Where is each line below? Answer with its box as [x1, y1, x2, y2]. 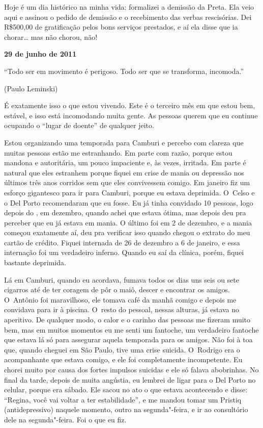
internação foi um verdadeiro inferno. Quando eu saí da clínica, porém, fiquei [4, 247, 244, 258]
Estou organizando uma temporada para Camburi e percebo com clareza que [4, 137, 244, 147]
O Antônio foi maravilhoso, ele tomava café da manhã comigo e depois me [4, 294, 237, 305]
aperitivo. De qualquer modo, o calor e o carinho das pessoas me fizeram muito [4, 314, 251, 325]
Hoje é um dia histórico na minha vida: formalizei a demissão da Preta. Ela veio [4, 2, 254, 12]
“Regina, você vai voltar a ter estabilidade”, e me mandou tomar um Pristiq [4, 394, 242, 405]
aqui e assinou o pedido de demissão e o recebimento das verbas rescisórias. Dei [4, 11, 252, 22]
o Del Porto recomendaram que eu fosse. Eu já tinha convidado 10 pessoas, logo [4, 197, 253, 208]
